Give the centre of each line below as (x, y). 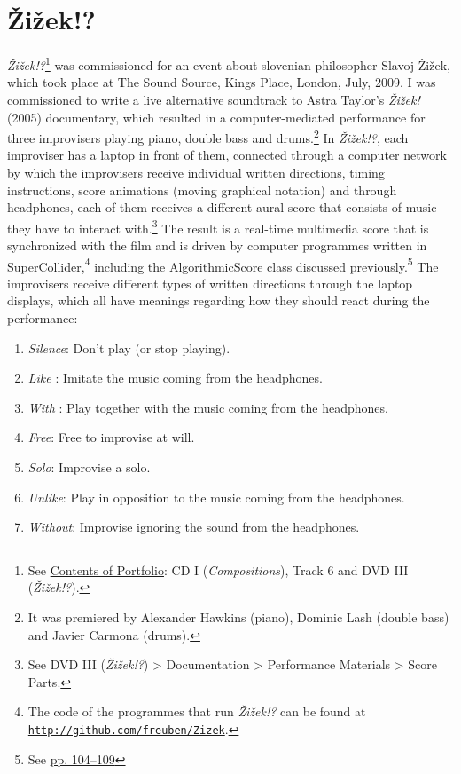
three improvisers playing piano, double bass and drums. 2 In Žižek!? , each (208, 136)
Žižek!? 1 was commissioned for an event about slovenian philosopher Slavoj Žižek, (229, 63)
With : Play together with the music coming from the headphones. (208, 407)
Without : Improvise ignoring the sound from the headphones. (194, 527)
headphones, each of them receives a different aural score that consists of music (222, 207)
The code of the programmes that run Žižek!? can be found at (197, 711)
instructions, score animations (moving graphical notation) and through (202, 190)
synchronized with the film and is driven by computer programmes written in (217, 245)
